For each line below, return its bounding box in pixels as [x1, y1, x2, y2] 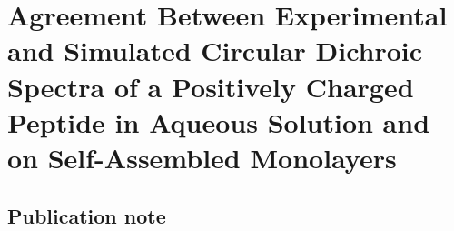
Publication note [7, 201, 166, 229]
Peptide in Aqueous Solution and [7, 103, 430, 140]
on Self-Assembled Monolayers [7, 138, 397, 176]
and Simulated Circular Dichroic [7, 32, 423, 69]
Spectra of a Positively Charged [7, 67, 414, 105]
